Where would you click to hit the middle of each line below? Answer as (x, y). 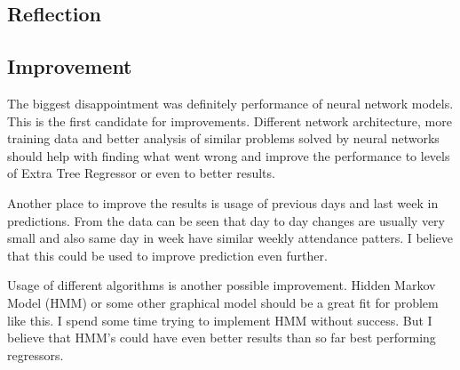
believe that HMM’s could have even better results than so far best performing (222, 338)
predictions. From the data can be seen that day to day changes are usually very (226, 220)
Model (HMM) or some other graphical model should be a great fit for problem (223, 302)
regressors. (36, 354)
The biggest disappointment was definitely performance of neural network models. (230, 103)
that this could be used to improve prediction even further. (167, 255)
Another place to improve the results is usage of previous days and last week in (223, 202)
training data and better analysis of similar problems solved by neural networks (223, 138)
